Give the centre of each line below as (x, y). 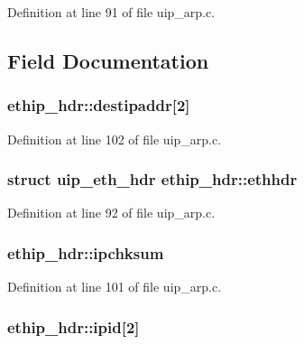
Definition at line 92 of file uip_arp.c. (111, 213)
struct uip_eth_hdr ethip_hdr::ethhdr (152, 179)
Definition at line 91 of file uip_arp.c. (111, 12)
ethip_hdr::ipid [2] (74, 326)
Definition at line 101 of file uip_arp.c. (115, 287)
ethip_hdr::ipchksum (86, 252)
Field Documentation (108, 60)
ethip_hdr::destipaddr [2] (99, 105)
